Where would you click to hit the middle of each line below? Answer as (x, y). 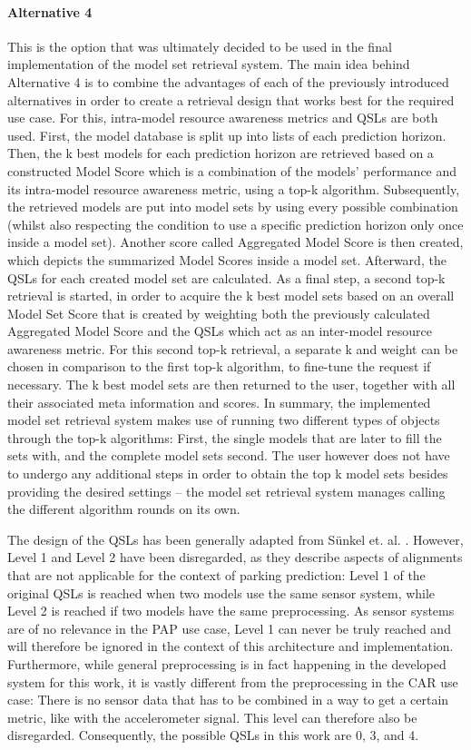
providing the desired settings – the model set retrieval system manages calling (226, 491)
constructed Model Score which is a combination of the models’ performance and (232, 170)
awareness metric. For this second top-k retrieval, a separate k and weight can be (233, 348)
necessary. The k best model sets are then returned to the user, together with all (231, 385)
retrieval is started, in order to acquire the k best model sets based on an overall (231, 296)
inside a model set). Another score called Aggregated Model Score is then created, (235, 242)
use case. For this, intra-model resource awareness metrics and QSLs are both (223, 118)
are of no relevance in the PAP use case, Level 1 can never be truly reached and (229, 628)
